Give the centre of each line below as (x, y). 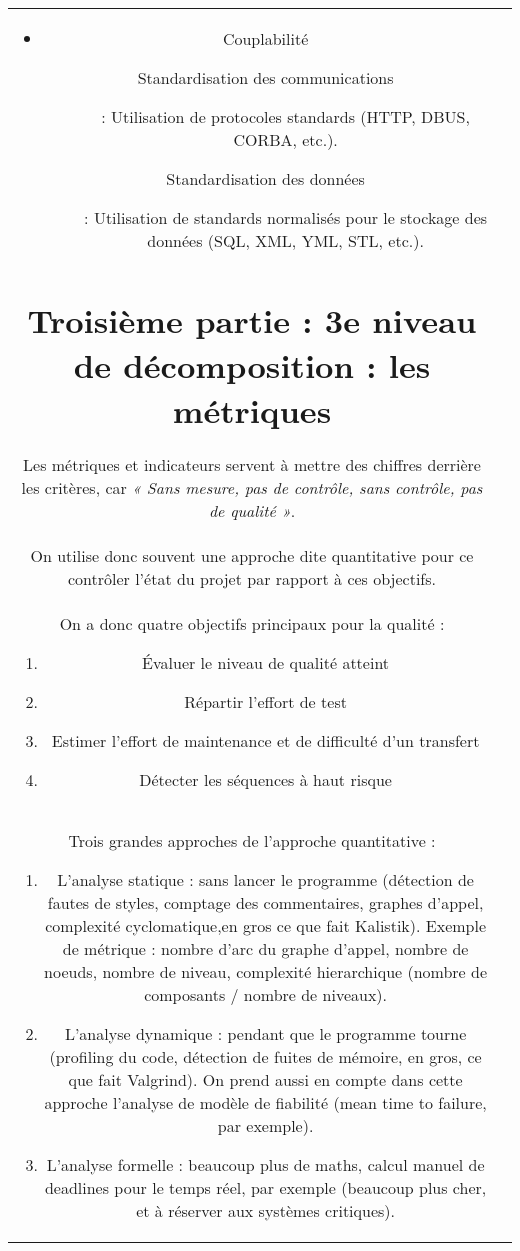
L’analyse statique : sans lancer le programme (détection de (265, 880)
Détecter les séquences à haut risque (265, 780)
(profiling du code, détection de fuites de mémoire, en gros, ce (265, 1057)
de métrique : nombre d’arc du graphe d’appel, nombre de (265, 949)
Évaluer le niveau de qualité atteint (266, 663)
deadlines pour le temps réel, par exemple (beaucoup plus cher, (265, 1188)
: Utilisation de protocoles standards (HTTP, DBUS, (285, 116)
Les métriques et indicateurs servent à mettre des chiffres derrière (252, 465)
